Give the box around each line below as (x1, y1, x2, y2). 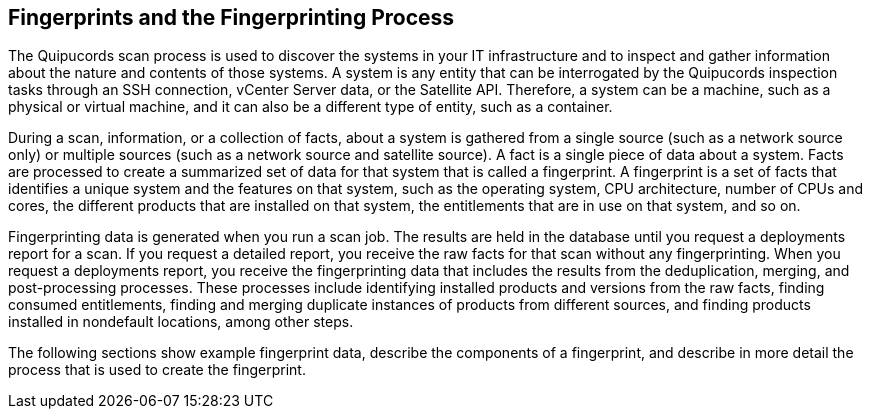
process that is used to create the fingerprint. (8, 361, 306, 379)
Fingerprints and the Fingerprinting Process (8, 5, 455, 30)
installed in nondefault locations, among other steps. (8, 313, 354, 331)
